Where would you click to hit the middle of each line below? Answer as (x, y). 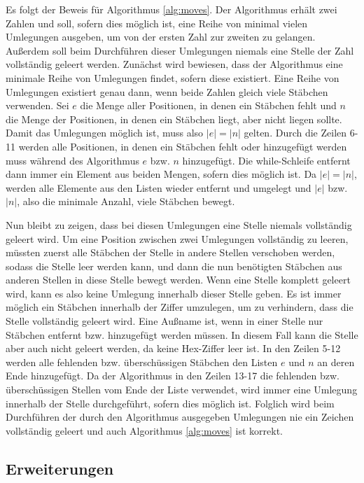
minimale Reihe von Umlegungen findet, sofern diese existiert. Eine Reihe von (173, 77)
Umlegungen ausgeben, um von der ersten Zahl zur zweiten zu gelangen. (161, 37)
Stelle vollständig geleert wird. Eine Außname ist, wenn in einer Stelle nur (164, 321)
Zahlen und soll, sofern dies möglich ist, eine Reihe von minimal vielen (157, 23)
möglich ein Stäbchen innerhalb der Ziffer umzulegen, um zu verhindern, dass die (180, 307)
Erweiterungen (60, 468)
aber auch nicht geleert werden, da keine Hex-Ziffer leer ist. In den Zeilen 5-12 (173, 348)
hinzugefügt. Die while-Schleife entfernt (266, 160)
